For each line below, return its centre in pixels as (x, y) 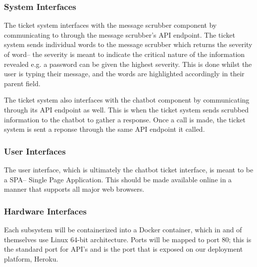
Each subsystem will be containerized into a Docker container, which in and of (123, 229)
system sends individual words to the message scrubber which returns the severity (128, 44)
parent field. (22, 83)
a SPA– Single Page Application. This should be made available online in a (118, 179)
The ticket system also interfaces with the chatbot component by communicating (127, 100)
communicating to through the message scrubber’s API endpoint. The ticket (120, 34)
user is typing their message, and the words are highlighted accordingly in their (124, 74)
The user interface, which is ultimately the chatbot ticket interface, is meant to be (129, 169)
